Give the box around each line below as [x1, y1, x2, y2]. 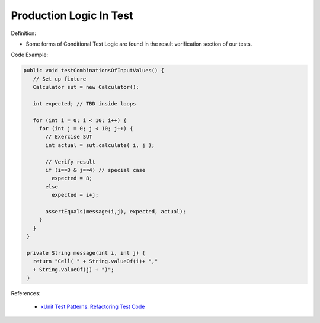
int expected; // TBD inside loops [33, 100, 136, 107]
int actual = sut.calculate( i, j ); [45, 142, 155, 148]
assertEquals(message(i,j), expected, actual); [45, 208, 186, 215]
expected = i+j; [51, 191, 99, 199]
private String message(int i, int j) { [27, 250, 146, 256]
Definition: [11, 30, 37, 37]
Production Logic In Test [11, 9, 133, 22]
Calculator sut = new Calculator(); [33, 84, 139, 91]
